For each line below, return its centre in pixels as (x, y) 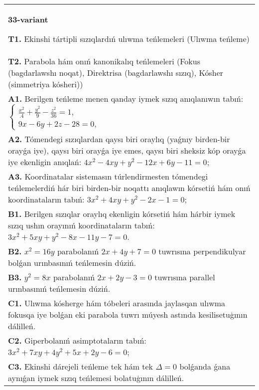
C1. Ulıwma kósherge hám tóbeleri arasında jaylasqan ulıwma (117, 303)
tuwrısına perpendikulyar (202, 251)
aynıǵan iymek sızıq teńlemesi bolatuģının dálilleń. (96, 378)
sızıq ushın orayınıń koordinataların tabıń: (81, 225)
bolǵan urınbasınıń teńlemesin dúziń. (72, 263)
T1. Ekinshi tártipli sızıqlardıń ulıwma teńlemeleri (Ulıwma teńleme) (129, 39)
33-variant (28, 19)
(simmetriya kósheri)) (46, 84)
